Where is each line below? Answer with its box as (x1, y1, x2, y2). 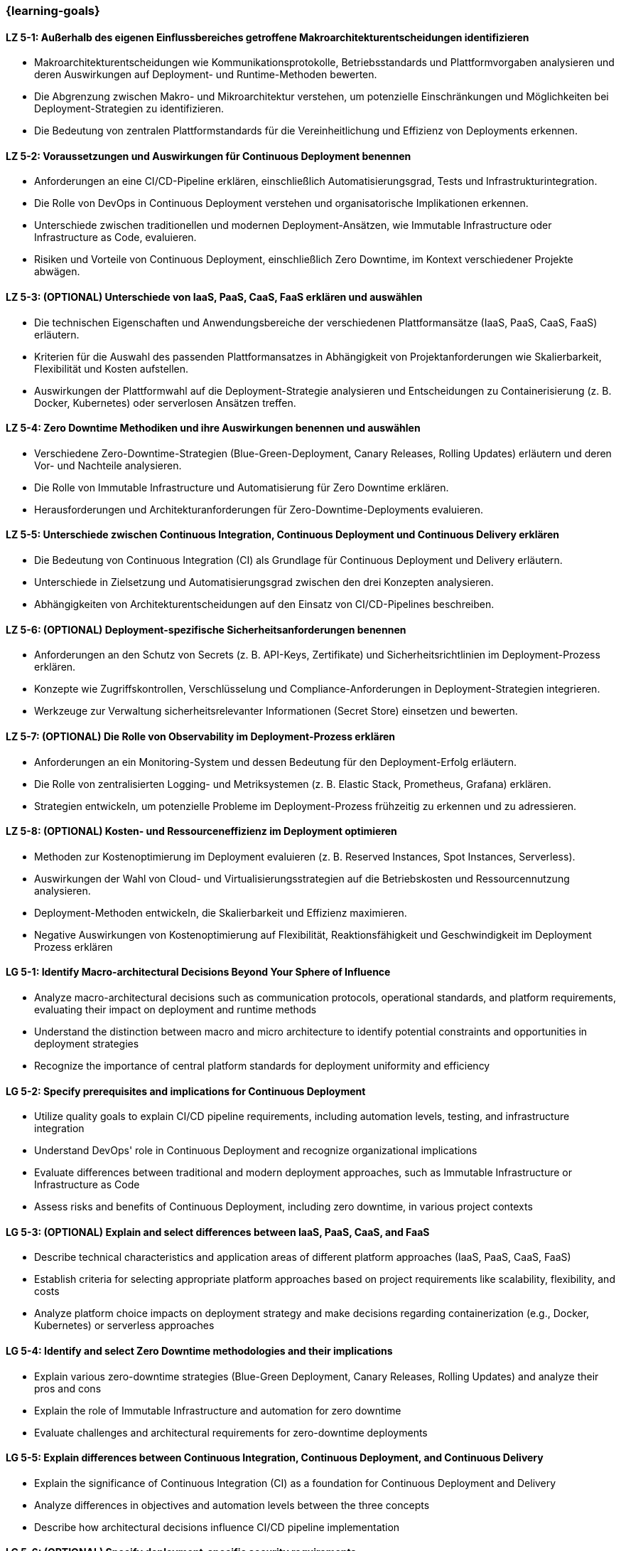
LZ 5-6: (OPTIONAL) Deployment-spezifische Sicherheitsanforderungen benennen (6, 623, 406, 636)
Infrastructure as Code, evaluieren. (34, 231, 197, 244)
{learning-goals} (6, 4, 100, 18)
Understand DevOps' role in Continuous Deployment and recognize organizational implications (34, 1144, 477, 1157)
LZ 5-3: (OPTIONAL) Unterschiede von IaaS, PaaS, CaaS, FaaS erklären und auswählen (6, 291, 423, 304)
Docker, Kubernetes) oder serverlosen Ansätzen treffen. (34, 396, 296, 409)
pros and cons (34, 1382, 102, 1395)
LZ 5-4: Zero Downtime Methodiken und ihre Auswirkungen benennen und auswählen (6, 422, 421, 435)
